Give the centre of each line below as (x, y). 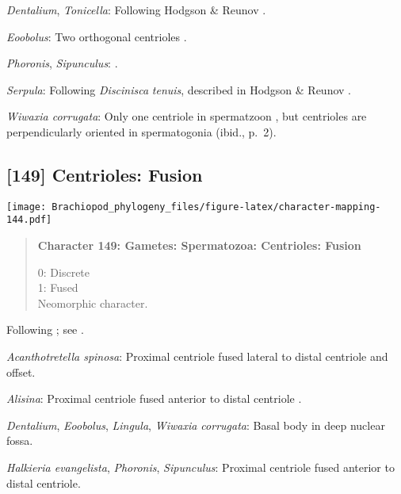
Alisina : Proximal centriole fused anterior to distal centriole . (154, 398)
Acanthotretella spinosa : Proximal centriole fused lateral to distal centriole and (197, 356)
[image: (27, 207)
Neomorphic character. (93, 303)
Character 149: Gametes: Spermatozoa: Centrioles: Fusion (199, 245)
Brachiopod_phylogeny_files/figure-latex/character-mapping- (216, 207)
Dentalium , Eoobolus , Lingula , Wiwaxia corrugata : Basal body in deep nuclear (196, 425)
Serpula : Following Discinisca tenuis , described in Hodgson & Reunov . (179, 89)
